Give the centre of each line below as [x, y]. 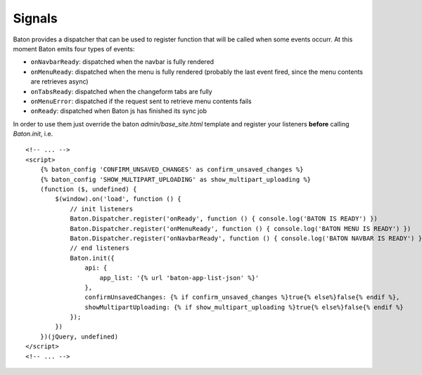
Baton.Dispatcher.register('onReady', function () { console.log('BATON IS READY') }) [224, 219]
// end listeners [100, 248]
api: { [96, 268]
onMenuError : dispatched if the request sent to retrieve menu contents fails [141, 101]
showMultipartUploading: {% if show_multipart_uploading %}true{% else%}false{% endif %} [244, 307]
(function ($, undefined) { [88, 189]
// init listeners [102, 209]
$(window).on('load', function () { [119, 199]
